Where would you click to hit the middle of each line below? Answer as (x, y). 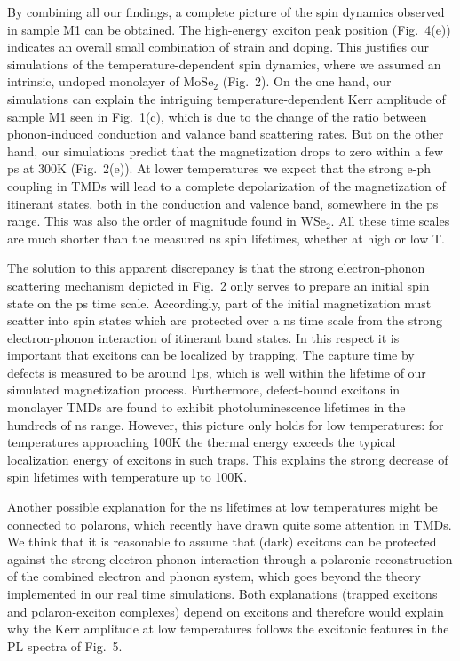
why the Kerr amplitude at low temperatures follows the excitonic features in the (228, 629)
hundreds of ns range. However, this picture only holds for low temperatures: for (226, 424)
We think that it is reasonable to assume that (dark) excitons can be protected (222, 542)
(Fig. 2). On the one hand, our (307, 81)
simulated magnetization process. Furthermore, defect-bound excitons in (204, 390)
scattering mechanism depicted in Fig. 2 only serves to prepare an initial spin (218, 285)
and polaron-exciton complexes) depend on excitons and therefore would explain (226, 611)
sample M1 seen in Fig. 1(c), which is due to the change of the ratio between (217, 116)
